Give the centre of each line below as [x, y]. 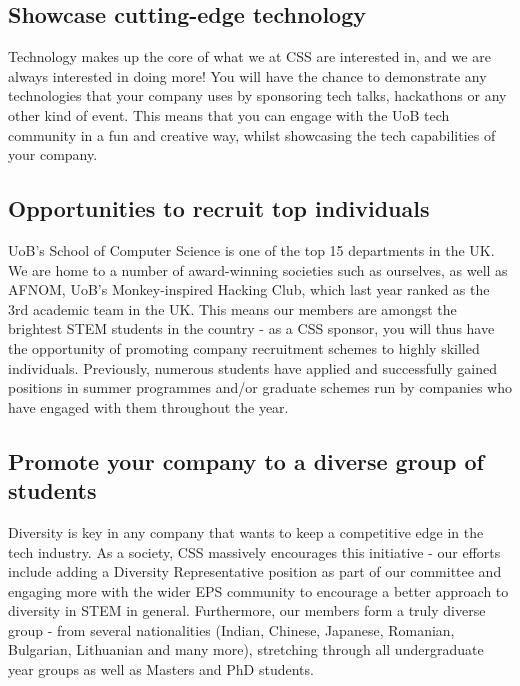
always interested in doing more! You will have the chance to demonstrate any [247, 75]
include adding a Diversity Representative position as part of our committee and [255, 571]
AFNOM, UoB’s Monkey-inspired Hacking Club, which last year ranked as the [249, 289]
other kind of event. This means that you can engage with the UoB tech [229, 114]
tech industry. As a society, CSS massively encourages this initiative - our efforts [254, 551]
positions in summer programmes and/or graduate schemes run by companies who [260, 387]
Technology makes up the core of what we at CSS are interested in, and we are [249, 56]
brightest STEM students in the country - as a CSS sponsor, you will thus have [251, 328]
